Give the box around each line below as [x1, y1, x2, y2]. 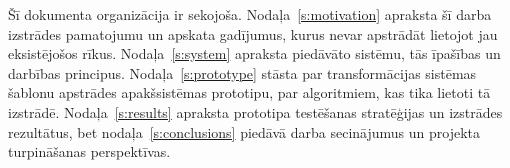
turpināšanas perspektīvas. [8, 141, 171, 162]
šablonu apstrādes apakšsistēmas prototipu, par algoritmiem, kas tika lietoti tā [8, 82, 491, 103]
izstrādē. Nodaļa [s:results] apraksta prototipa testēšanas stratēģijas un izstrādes [8, 101, 503, 122]
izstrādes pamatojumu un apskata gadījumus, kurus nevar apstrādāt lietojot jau [8, 23, 498, 44]
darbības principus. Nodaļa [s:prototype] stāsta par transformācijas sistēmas [8, 62, 477, 83]
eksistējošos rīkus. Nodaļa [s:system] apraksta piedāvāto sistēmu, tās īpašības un [8, 43, 501, 64]
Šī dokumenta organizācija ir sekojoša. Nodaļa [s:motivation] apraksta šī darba [8, 4, 492, 24]
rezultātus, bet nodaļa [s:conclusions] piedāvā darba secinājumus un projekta [8, 121, 480, 142]
